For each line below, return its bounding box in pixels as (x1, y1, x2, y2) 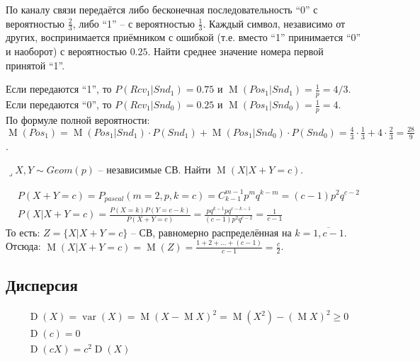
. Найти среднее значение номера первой (147, 44, 324, 59)
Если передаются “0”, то (6, 97, 112, 112)
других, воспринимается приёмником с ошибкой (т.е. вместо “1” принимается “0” (6, 30, 361, 45)
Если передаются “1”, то (6, 81, 112, 96)
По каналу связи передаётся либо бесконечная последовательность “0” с (6, 2, 318, 16)
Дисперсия (6, 273, 78, 295)
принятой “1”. (6, 57, 65, 72)
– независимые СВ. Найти (98, 162, 211, 177)
